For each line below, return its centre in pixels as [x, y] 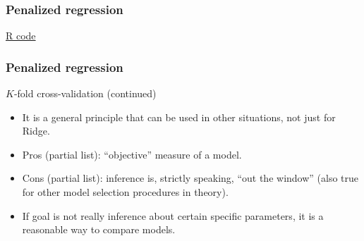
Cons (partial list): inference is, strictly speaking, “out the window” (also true [190, 178]
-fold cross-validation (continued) [85, 93]
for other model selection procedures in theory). [125, 192]
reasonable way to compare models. [99, 229]
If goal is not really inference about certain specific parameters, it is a [173, 215]
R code [21, 36]
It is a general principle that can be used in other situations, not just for [179, 117]
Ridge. [36, 131]
